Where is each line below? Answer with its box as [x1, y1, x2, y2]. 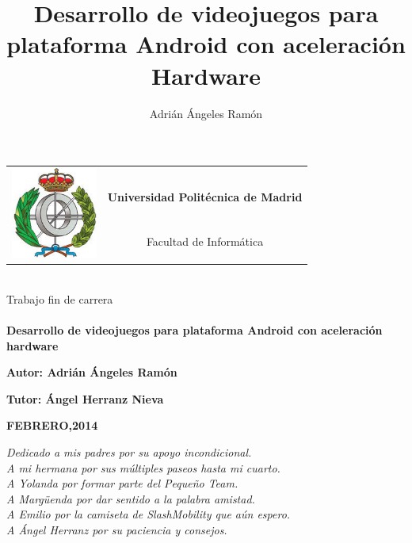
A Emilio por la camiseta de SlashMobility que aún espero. [6, 506, 291, 522]
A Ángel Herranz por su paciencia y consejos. [6, 522, 227, 538]
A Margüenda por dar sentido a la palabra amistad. [6, 490, 255, 507]
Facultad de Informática [146, 232, 264, 249]
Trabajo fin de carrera [6, 290, 113, 307]
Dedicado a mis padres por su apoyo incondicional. [6, 444, 252, 461]
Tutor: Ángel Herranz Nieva [6, 390, 164, 407]
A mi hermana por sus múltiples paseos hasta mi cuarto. [6, 459, 280, 476]
